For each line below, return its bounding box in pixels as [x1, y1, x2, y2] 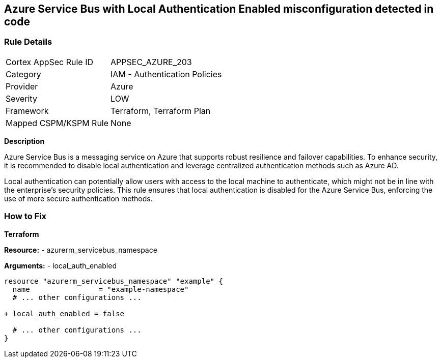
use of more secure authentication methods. [4, 194, 153, 203]
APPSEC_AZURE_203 [111, 56, 192, 67]
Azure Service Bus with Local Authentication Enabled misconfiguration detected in [4, 3, 434, 15]
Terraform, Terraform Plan [111, 105, 211, 116]
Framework [6, 105, 49, 116]
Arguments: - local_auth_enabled [4, 261, 117, 270]
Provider [6, 81, 38, 92]
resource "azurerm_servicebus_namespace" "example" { [4, 277, 223, 285]
